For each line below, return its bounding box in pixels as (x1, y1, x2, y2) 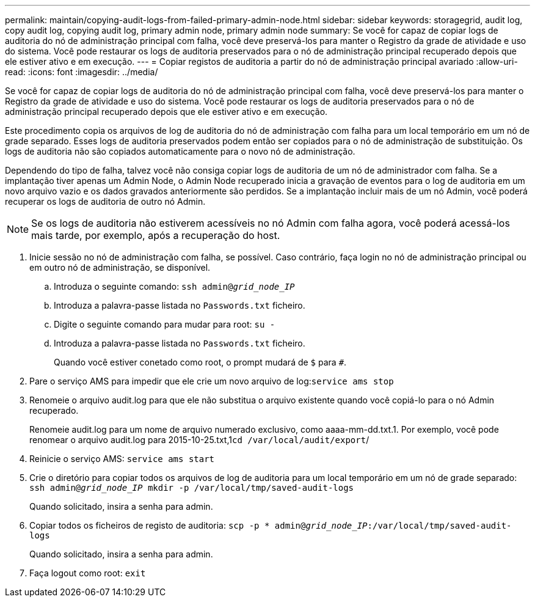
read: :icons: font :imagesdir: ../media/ (5, 67, 158, 77)
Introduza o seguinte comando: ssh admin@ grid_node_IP (54, 281, 295, 292)
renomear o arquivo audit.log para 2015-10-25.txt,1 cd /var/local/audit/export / (29, 435, 369, 445)
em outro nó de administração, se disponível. (29, 262, 211, 273)
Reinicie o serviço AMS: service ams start (29, 453, 215, 464)
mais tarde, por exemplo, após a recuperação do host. (31, 229, 280, 241)
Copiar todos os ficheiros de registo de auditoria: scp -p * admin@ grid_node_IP (29, 520, 368, 530)
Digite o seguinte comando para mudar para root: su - (54, 319, 275, 329)
